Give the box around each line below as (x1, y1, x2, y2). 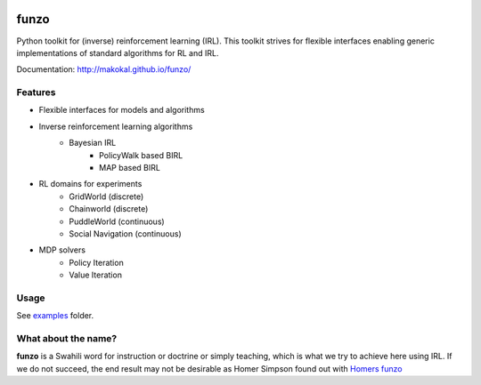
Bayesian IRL (69, 138, 117, 148)
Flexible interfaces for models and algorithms (38, 105, 205, 116)
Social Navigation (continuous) (69, 228, 182, 239)
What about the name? (16, 333, 118, 345)
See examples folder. (16, 310, 94, 321)
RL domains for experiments (38, 179, 143, 189)
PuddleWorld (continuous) (69, 216, 165, 227)
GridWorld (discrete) (69, 191, 144, 202)
